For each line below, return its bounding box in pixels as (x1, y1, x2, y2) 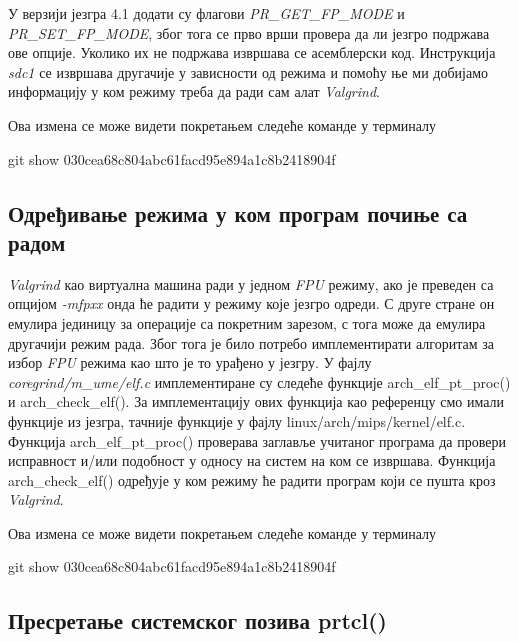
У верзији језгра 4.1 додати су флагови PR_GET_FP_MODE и (8, 3, 405, 23)
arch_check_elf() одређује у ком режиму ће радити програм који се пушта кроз (8, 469, 496, 490)
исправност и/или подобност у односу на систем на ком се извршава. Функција (8, 450, 496, 471)
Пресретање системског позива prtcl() (8, 605, 387, 636)
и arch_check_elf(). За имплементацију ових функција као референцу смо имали (8, 391, 504, 412)
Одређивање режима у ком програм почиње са (8, 197, 468, 228)
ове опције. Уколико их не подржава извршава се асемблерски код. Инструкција (8, 42, 496, 63)
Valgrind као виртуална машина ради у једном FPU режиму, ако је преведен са (8, 273, 494, 294)
